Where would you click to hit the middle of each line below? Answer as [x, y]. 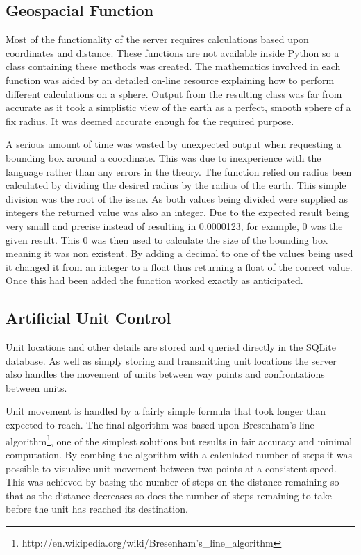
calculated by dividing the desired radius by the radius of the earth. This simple [176, 185]
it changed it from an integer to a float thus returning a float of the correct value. [179, 266]
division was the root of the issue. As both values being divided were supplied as [177, 198]
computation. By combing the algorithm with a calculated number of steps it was [179, 454]
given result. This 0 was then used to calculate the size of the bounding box [167, 239]
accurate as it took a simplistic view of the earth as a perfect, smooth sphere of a [178, 107]
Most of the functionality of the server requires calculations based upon [157, 39]
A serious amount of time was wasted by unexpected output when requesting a [174, 144]
